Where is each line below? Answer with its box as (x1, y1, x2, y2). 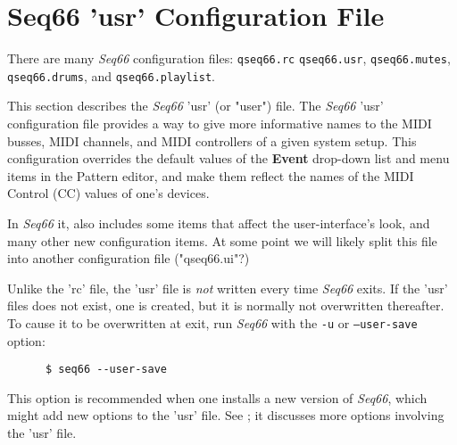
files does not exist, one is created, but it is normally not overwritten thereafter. (7, 296, 445, 315)
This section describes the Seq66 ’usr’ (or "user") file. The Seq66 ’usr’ (7, 96, 384, 115)
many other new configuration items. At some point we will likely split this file (7, 231, 437, 250)
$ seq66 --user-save (45, 363, 167, 376)
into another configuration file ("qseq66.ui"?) (7, 249, 250, 268)
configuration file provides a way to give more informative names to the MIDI (7, 114, 432, 133)
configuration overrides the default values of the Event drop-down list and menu (7, 149, 450, 168)
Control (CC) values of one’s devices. (7, 184, 210, 202)
